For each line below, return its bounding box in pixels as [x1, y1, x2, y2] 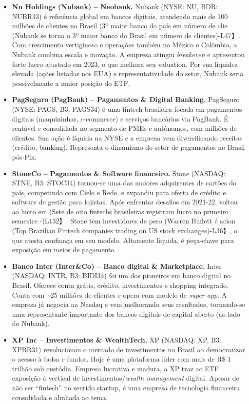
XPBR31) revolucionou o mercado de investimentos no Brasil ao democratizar [12, 344, 245, 354]
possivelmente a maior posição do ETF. [12, 78, 130, 88]
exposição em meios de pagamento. [12, 244, 116, 255]
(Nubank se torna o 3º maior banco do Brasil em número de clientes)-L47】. [12, 30, 241, 40]
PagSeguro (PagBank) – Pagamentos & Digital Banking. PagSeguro [12, 94, 240, 104]
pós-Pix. [12, 151, 37, 162]
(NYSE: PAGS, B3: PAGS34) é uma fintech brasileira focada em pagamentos [12, 103, 242, 114]
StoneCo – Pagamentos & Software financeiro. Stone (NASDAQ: [12, 168, 226, 178]
